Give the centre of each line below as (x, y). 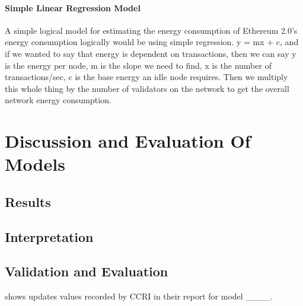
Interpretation (49, 236)
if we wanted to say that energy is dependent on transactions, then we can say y (151, 53)
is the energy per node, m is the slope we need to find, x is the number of (138, 65)
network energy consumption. (58, 100)
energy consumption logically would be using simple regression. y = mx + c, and (152, 42)
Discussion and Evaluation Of (128, 141)
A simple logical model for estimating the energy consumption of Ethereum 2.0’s (151, 30)
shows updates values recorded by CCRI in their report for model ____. (139, 296)
